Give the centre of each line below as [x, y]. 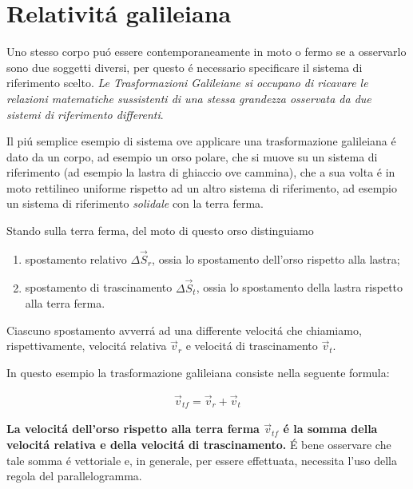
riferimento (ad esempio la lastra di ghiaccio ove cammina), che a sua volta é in [201, 172]
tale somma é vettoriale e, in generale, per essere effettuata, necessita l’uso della [202, 460]
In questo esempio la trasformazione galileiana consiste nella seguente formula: [198, 373]
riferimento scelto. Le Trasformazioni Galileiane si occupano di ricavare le [187, 83]
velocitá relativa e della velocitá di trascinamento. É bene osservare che [199, 444]
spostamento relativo [76, 258]
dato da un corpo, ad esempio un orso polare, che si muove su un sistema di [192, 156]
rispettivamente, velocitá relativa [87, 346]
